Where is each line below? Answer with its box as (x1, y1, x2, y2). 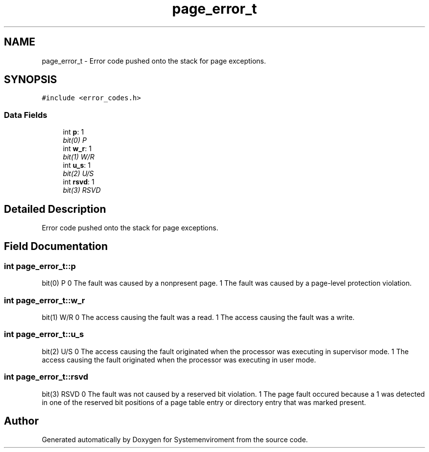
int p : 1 (63, 128, 84, 136)
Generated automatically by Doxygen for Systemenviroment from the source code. (42, 435, 308, 444)
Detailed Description (4, 203, 106, 215)
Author (4, 414, 39, 427)
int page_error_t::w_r (4, 295, 85, 305)
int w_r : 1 (63, 144, 92, 153)
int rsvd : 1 (63, 178, 95, 186)
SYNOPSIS (4, 73, 57, 86)
